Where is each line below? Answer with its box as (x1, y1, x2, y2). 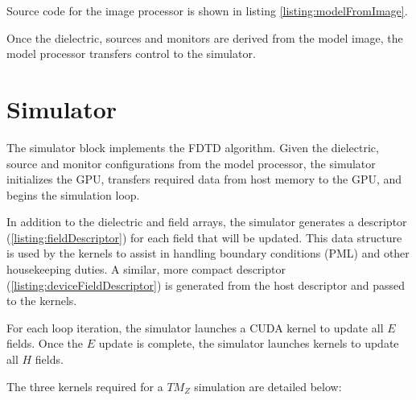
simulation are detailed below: (194, 377, 342, 394)
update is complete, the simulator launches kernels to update (98, 335, 399, 352)
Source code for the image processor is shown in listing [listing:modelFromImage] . (6, 2, 408, 19)
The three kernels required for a (6, 377, 163, 394)
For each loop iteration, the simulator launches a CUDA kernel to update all (6, 319, 384, 336)
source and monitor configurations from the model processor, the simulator (6, 155, 376, 171)
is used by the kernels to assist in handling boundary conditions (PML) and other (6, 245, 410, 262)
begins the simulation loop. (6, 186, 140, 203)
